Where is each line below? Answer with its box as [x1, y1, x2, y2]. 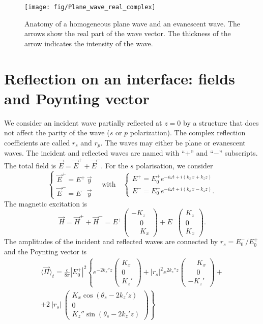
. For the [101, 160, 128, 170]
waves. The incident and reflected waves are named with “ [4, 148, 185, 158]
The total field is [4, 160, 56, 170]
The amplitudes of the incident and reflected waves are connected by [4, 236, 218, 247]
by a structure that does [183, 117, 259, 128]
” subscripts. [219, 148, 258, 158]
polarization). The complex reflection [130, 127, 246, 138]
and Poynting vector [4, 87, 150, 108]
